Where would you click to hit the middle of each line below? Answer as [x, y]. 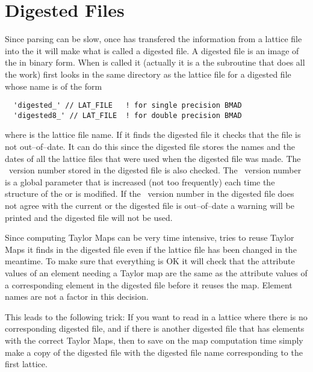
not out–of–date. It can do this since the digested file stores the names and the [150, 146]
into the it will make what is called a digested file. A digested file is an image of [152, 50]
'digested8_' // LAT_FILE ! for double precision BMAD [128, 115]
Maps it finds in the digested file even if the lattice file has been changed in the [151, 249]
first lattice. [26, 364]
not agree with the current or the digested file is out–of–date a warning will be [150, 205]
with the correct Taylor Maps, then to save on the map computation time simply [154, 340]
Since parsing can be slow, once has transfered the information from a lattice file [153, 39]
